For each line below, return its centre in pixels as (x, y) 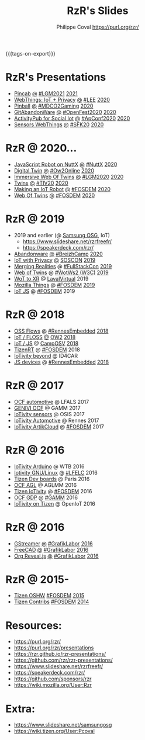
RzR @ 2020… (41, 148)
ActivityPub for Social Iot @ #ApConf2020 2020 (72, 118)
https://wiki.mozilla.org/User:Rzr (53, 685)
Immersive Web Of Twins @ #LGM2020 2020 (69, 177)
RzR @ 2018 (35, 314)
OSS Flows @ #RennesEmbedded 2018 (61, 331)
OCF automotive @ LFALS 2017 (51, 402)
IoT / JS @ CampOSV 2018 (46, 343)
